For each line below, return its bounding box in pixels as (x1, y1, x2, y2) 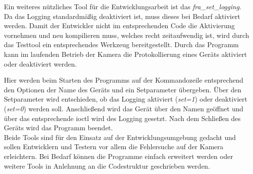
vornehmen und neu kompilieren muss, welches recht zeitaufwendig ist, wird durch (4, 30, 249, 40)
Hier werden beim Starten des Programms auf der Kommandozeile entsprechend (4, 75, 244, 85)
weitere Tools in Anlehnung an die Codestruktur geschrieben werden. (4, 160, 210, 171)
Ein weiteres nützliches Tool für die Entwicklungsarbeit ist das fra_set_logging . (4, 1, 241, 11)
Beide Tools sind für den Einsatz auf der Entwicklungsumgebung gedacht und (4, 132, 236, 142)
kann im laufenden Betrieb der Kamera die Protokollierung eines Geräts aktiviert (4, 49, 247, 59)
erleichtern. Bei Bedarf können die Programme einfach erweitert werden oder (4, 151, 233, 161)
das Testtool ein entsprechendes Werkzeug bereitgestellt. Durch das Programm (4, 39, 239, 50)
